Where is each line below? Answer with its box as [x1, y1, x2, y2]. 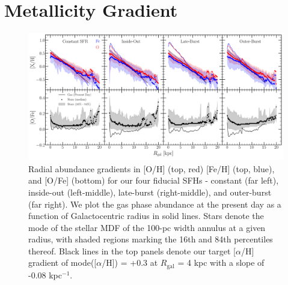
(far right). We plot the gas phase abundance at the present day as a [28, 197, 281, 210]
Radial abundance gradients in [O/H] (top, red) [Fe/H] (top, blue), [28, 162, 275, 175]
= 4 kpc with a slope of [177, 256, 265, 269]
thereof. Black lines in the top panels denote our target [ [28, 244, 236, 257]
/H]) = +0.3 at [102, 256, 158, 269]
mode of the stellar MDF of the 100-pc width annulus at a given [28, 221, 266, 233]
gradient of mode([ [28, 256, 97, 269]
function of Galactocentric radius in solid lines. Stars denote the [28, 209, 264, 222]
